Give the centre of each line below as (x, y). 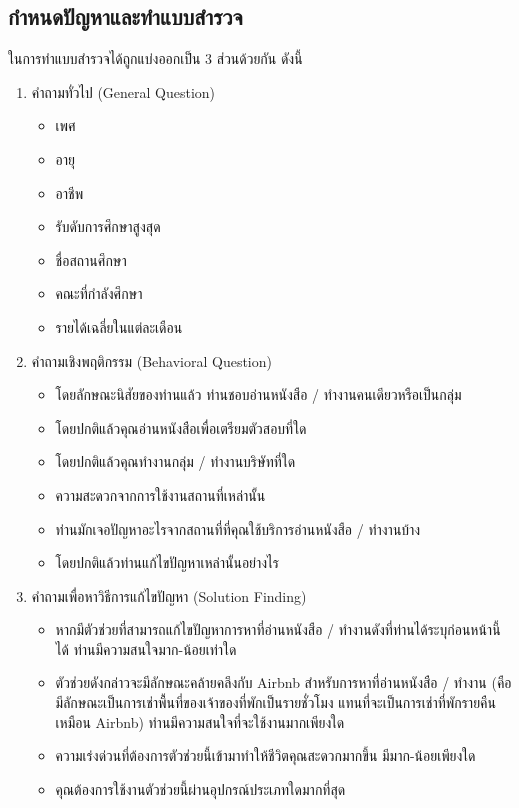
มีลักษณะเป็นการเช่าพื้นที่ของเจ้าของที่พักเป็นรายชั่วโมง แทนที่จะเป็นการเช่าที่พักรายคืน (275, 702)
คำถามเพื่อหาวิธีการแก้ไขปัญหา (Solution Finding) (169, 595)
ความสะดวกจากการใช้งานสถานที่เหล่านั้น (160, 494)
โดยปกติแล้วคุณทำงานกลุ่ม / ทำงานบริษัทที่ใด (175, 461)
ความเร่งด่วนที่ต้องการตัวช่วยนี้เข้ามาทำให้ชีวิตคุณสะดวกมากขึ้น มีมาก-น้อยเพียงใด (265, 755)
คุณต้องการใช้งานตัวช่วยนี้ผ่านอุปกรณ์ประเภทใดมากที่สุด (200, 788)
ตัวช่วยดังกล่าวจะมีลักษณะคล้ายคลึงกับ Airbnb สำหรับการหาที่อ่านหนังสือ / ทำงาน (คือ (283, 682)
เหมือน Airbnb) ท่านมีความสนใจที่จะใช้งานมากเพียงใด (200, 721)
